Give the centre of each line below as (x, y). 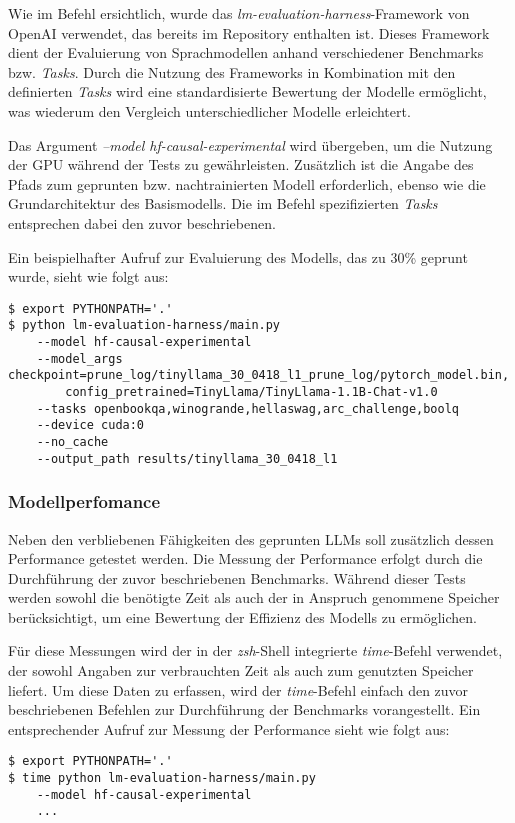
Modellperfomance (84, 501)
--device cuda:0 (90, 425)
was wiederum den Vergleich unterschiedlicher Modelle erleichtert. (209, 110)
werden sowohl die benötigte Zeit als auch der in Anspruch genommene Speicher (254, 597)
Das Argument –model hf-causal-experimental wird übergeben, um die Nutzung (250, 144)
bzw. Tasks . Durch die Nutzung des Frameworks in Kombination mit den (232, 71)
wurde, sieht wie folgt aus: (88, 276)
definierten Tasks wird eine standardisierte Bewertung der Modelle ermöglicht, (247, 91)
